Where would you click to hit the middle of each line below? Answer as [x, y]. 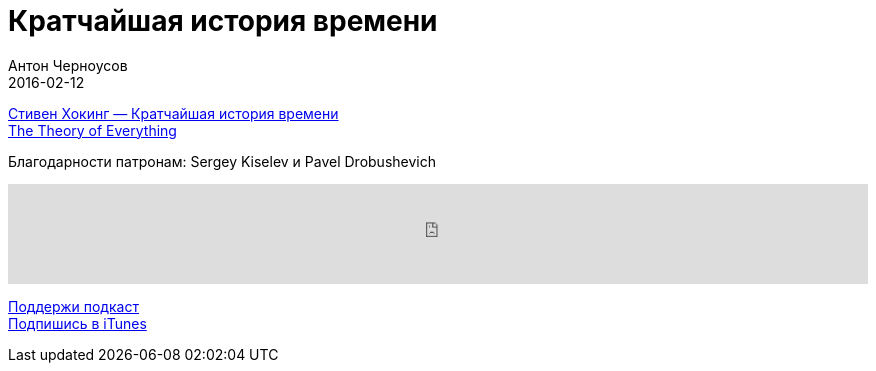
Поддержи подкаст [73, 306]
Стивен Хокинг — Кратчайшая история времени [173, 113]
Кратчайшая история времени [223, 21]
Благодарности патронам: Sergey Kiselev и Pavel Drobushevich [222, 161]
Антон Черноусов [68, 65]
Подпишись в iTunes [77, 323]
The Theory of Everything [92, 130]
